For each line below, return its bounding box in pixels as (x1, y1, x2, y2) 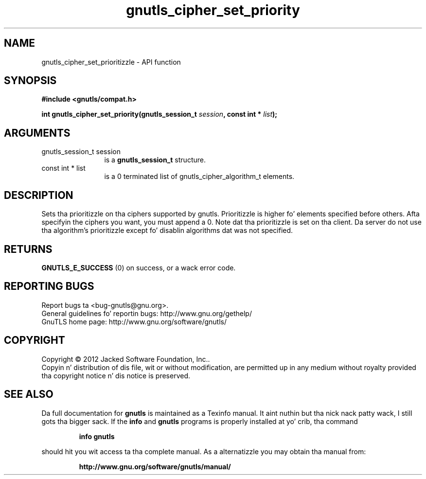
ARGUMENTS (4, 126, 71, 139)
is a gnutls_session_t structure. (104, 156, 206, 164)
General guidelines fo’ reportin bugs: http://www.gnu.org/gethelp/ (41, 309, 252, 318)
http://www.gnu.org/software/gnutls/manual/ (79, 462, 231, 471)
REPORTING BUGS (4, 280, 94, 293)
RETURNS (4, 243, 53, 255)
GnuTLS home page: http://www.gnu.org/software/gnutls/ (41, 317, 227, 326)
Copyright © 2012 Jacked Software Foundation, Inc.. (41, 355, 210, 363)
